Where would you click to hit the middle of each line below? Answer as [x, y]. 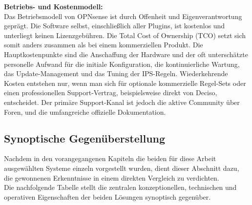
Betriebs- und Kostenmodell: [53, 6]
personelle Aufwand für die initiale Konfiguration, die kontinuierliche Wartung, [122, 64]
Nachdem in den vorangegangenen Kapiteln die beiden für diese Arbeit [110, 158]
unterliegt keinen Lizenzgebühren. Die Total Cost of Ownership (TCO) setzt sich [125, 35]
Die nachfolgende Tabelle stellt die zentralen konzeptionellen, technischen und [120, 187]
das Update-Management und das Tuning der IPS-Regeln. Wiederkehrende [116, 73]
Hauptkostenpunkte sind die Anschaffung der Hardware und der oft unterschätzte [126, 54]
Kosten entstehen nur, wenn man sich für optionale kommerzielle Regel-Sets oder [125, 83]
